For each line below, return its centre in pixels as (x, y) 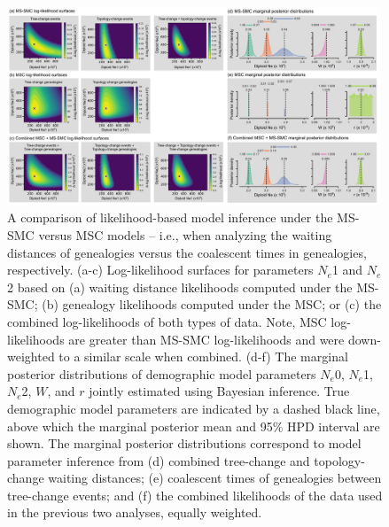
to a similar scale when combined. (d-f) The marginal (203, 356)
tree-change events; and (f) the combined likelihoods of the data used (195, 495)
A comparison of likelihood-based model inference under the (170, 217)
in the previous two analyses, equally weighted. (135, 512)
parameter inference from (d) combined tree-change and (159, 460)
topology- (339, 460)
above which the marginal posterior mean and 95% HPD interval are (194, 426)
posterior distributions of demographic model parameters (162, 373)
